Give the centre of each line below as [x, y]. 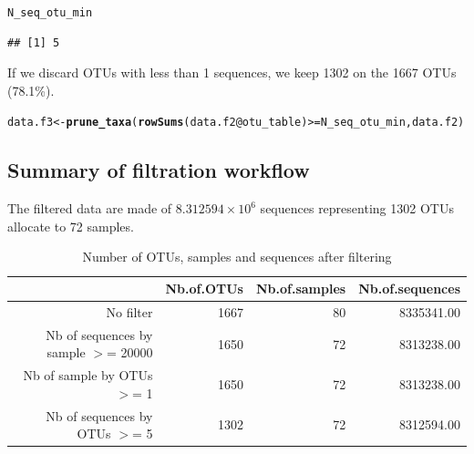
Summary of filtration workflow [159, 170]
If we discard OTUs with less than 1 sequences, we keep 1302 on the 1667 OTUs [232, 72]
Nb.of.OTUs [204, 289]
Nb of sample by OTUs [88, 375]
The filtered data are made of [90, 208]
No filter [129, 311]
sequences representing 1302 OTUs [357, 208]
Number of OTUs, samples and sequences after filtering [237, 257]
